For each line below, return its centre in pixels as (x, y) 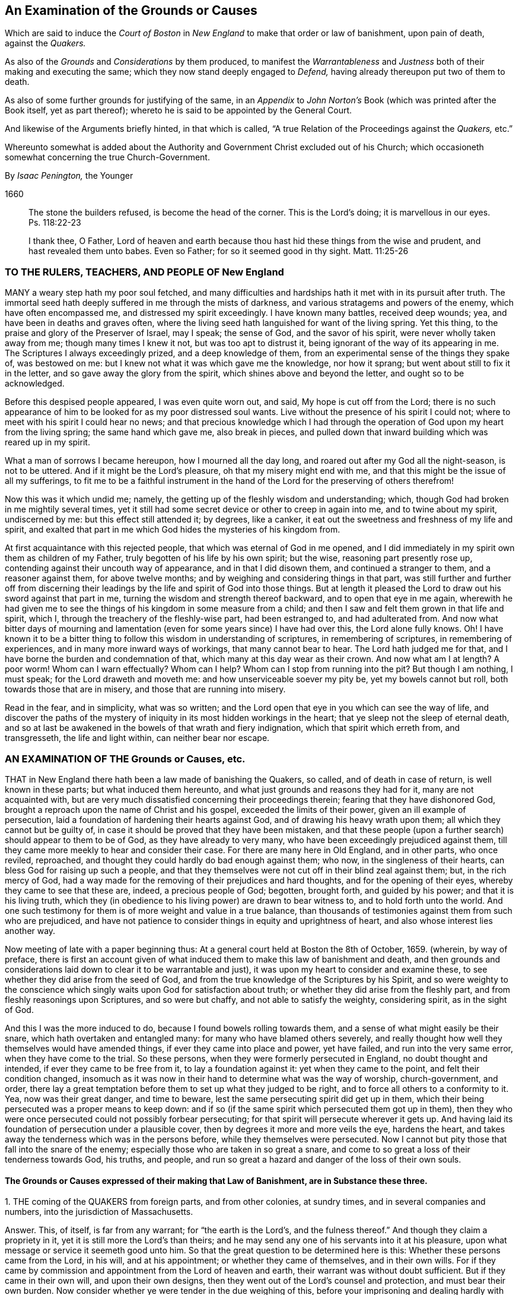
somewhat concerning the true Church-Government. (107, 157)
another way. (30, 930)
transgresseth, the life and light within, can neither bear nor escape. (137, 738)
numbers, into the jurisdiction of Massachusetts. (99, 1212)
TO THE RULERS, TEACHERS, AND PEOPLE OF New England (144, 272)
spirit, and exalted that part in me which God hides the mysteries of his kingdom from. (173, 530)
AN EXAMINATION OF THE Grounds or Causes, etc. (125, 759)
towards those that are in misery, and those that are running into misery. (145, 689)
